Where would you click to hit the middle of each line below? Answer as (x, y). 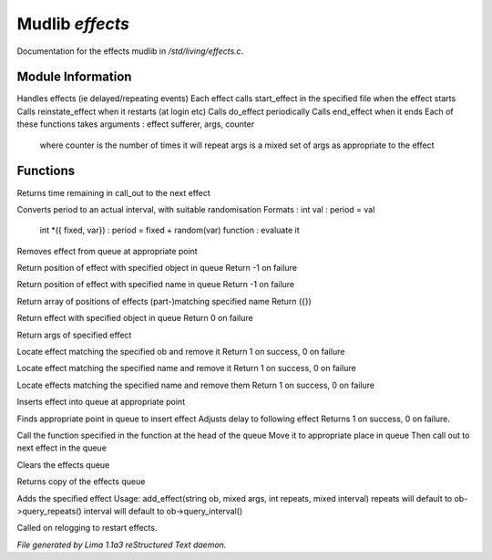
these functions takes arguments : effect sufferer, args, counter (136, 124)
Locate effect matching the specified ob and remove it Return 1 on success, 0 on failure (181, 352)
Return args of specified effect (74, 335)
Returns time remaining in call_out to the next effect (113, 192)
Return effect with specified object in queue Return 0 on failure (135, 318)
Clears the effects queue (63, 464)
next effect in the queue (61, 448)
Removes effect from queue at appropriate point (107, 251)
